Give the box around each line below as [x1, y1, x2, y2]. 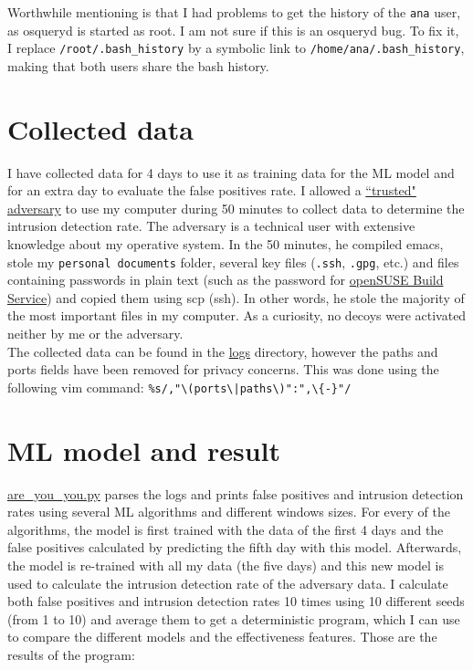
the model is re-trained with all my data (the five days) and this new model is [7, 555, 444, 574]
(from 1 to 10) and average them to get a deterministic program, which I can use [7, 609, 460, 628]
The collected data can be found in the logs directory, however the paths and [7, 341, 438, 361]
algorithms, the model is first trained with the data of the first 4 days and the [7, 519, 444, 539]
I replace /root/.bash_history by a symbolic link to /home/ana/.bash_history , [7, 38, 465, 58]
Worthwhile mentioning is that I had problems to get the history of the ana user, [7, 3, 461, 21]
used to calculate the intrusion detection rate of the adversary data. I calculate [7, 573, 448, 592]
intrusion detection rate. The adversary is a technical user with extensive [7, 216, 415, 236]
